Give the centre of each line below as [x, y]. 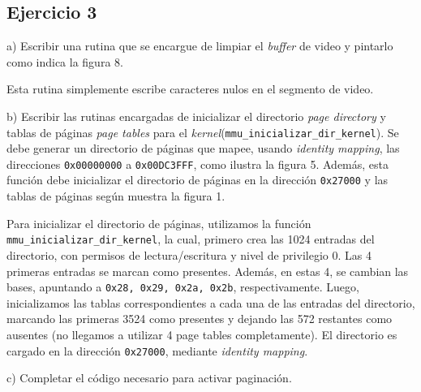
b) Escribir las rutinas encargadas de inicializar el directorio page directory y [196, 116]
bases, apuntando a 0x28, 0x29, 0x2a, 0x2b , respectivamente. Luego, [183, 287]
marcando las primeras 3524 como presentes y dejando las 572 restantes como [200, 319]
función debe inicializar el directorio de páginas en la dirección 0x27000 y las [198, 180]
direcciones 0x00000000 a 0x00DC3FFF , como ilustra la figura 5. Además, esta [198, 164]
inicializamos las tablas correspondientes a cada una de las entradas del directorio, [211, 302]
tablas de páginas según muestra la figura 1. [116, 196]
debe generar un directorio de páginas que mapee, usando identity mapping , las [203, 148]
